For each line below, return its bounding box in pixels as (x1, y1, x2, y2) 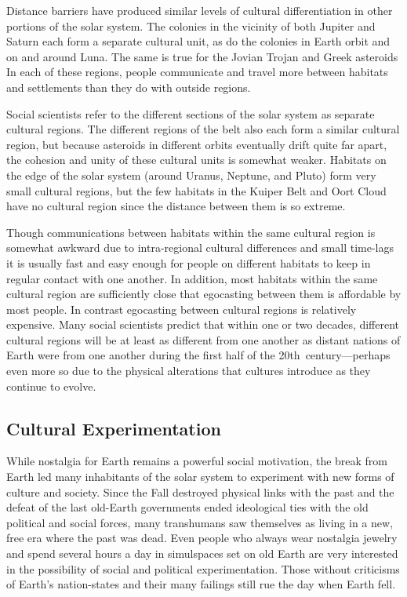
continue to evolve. (6, 377, 96, 394)
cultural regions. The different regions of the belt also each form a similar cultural (6, 121, 400, 137)
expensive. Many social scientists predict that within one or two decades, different (6, 316, 400, 333)
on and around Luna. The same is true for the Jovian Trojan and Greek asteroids (6, 48, 398, 64)
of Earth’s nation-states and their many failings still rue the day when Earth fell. (6, 576, 396, 592)
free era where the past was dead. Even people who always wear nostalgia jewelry (6, 530, 398, 546)
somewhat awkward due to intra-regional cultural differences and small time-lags (6, 239, 394, 256)
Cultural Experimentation (6, 416, 221, 440)
